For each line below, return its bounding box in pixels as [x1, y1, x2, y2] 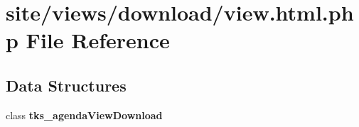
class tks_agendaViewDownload [6, 107, 163, 122]
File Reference [26, 26, 170, 55]
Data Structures [6, 74, 127, 96]
